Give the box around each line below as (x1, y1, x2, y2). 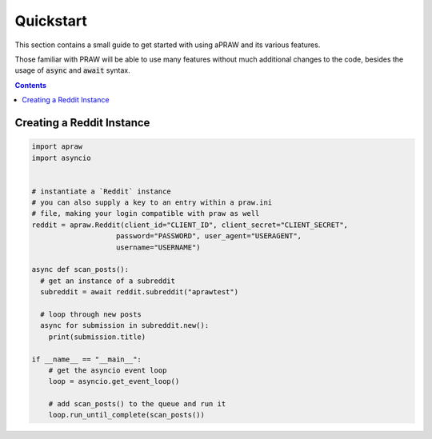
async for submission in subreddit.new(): (40, 321, 210, 330)
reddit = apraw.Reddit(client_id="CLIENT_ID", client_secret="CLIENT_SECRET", (31, 220, 348, 229)
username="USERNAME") (116, 242, 201, 252)
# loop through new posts (40, 309, 142, 319)
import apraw (31, 142, 83, 151)
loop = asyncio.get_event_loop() (48, 377, 180, 386)
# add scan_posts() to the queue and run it (48, 400, 226, 409)
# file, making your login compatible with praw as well (31, 209, 260, 218)
